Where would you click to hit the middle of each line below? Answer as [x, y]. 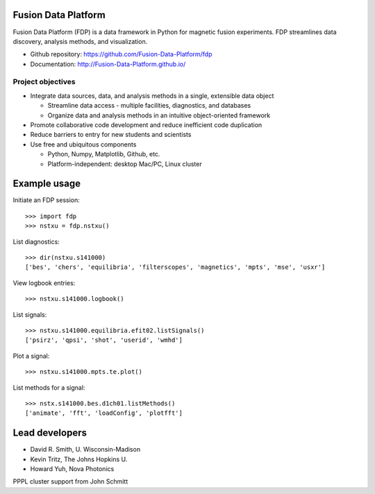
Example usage [47, 184]
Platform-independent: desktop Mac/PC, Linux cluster [125, 164]
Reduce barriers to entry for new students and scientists [111, 135]
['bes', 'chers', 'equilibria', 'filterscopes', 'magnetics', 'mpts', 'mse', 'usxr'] [175, 267]
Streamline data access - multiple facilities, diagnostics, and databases [149, 106]
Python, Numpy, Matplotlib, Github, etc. [104, 154]
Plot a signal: [31, 356]
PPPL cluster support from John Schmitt [70, 481]
